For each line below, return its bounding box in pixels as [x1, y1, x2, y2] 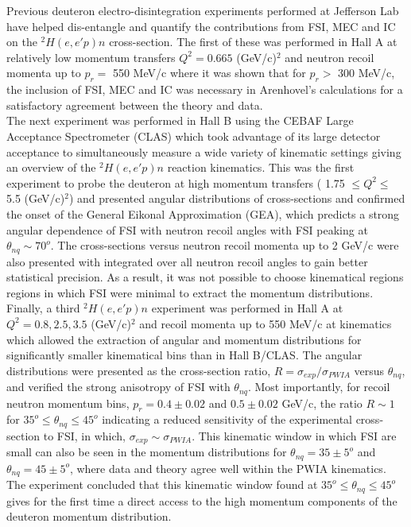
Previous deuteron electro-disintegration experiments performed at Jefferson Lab [6, 2, 399, 18]
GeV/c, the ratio [281, 394, 363, 411]
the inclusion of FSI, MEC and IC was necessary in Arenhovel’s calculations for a [6, 81, 403, 98]
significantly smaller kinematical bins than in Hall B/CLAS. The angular [6, 347, 363, 363]
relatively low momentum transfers [6, 48, 176, 65]
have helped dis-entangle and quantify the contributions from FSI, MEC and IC [6, 17, 396, 34]
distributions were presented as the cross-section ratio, [6, 362, 271, 378]
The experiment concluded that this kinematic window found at [6, 476, 318, 493]
